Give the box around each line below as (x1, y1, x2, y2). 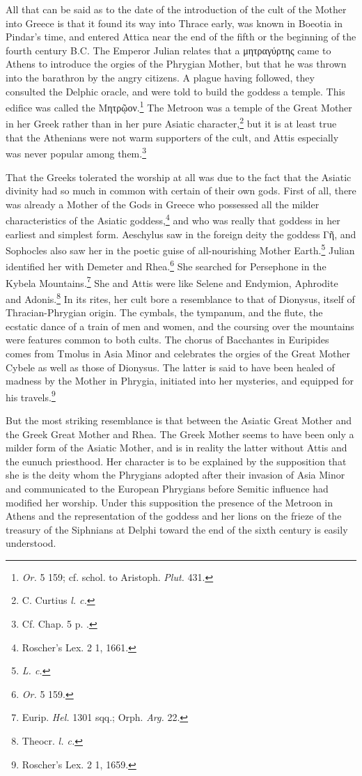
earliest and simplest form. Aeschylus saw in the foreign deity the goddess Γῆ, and (6, 226, 356, 241)
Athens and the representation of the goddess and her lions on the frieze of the (6, 509, 342, 523)
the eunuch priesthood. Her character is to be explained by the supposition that (6, 453, 347, 468)
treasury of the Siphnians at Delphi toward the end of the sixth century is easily (6, 522, 348, 536)
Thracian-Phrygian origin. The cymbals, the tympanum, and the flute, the (6, 305, 323, 320)
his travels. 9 (6, 387, 56, 404)
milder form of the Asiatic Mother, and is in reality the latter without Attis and (6, 440, 347, 455)
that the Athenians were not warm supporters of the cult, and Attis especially (6, 130, 339, 144)
